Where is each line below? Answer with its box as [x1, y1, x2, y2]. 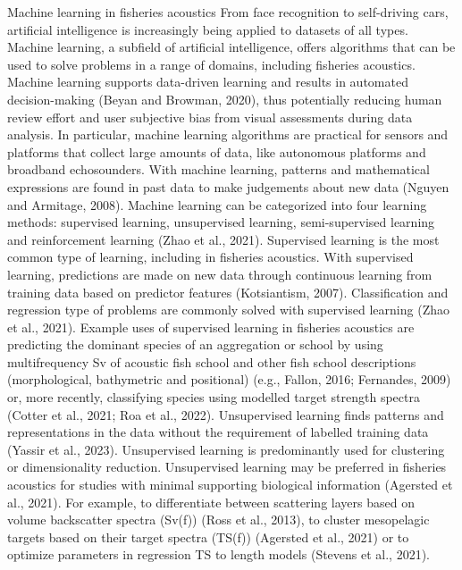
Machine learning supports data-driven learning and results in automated [7, 72, 408, 91]
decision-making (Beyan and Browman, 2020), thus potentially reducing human [7, 89, 442, 108]
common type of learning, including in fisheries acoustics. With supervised [7, 247, 414, 266]
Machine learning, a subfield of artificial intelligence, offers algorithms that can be [7, 38, 456, 56]
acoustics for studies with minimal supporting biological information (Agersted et [7, 475, 453, 494]
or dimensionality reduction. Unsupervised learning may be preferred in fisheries [7, 457, 447, 476]
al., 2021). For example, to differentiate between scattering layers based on [7, 492, 415, 511]
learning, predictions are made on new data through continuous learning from [7, 264, 433, 283]
